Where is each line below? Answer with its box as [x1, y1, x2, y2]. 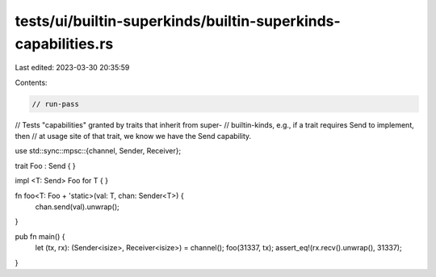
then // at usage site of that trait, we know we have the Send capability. [15, 132, 252, 141]
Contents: [15, 78, 48, 87]
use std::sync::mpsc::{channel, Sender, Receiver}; [15, 146, 182, 156]
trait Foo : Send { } [15, 161, 76, 170]
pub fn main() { [15, 231, 65, 241]
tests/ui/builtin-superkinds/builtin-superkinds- [15, 12, 341, 30]
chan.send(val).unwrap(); [35, 202, 120, 212]
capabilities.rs [15, 35, 114, 52]
